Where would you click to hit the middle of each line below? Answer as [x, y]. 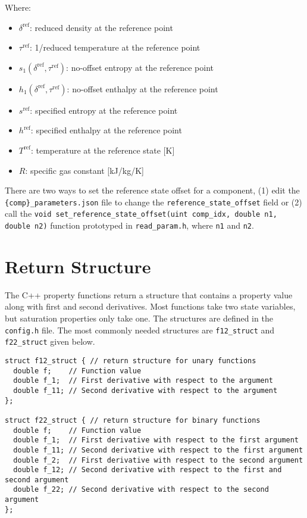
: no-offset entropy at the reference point [140, 67]
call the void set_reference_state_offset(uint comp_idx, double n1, [141, 213]
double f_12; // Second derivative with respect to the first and [148, 470]
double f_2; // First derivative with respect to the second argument [158, 460]
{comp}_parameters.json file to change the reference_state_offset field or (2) [153, 202]
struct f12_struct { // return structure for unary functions [131, 361]
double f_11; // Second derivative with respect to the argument [145, 390]
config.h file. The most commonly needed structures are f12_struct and [140, 330]
